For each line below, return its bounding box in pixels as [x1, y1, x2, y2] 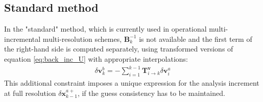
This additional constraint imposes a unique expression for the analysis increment [4, 77, 259, 88]
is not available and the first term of [139, 33, 252, 44]
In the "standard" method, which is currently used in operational [4, 23, 207, 34]
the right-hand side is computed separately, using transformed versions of [4, 43, 233, 54]
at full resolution [4, 87, 56, 98]
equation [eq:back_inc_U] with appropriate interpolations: [4, 53, 188, 64]
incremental [4, 33, 41, 44]
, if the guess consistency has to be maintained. [77, 87, 225, 98]
